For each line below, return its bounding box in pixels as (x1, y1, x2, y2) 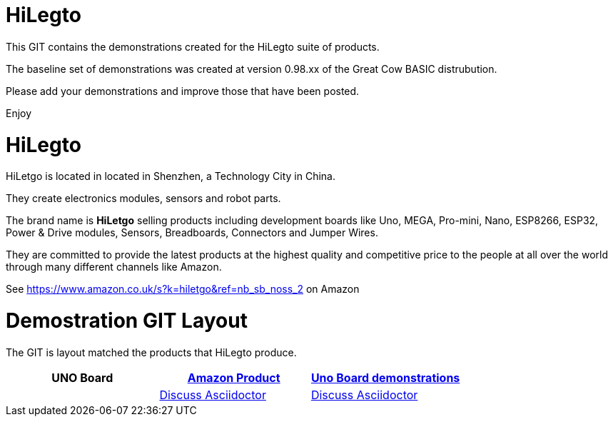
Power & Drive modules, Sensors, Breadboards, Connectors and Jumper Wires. (6, 226, 378, 239)
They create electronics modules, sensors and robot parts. (6, 192, 281, 205)
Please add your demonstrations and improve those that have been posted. (6, 84, 360, 97)
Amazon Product (187, 370, 280, 385)
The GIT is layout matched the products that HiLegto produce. (6, 346, 297, 358)
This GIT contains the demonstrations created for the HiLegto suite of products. (6, 40, 380, 53)
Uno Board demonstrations (310, 370, 460, 385)
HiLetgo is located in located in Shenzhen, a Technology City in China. (6, 170, 336, 183)
